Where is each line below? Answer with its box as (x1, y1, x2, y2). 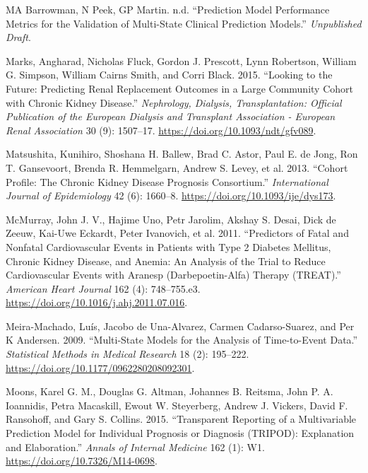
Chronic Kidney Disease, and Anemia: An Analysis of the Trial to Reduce (6, 253, 326, 268)
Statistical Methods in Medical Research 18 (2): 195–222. (6, 346, 249, 361)
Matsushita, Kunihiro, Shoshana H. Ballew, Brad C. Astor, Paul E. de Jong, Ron (6, 146, 358, 161)
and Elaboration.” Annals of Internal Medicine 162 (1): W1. (6, 439, 265, 454)
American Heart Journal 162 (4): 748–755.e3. (6, 281, 201, 296)
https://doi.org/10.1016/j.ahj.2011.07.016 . (6, 295, 188, 310)
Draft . (6, 30, 31, 45)
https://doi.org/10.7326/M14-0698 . (6, 453, 158, 468)
